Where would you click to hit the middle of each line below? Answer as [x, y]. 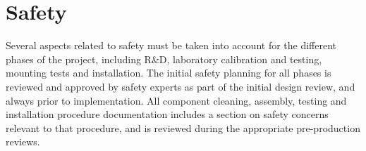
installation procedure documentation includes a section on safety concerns [167, 114]
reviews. [23, 142]
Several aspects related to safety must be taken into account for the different [171, 45]
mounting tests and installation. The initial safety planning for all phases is [169, 73]
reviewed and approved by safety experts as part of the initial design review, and [181, 86]
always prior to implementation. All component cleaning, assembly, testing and [176, 100]
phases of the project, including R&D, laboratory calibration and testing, [164, 59]
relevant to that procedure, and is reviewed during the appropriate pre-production [183, 127]
